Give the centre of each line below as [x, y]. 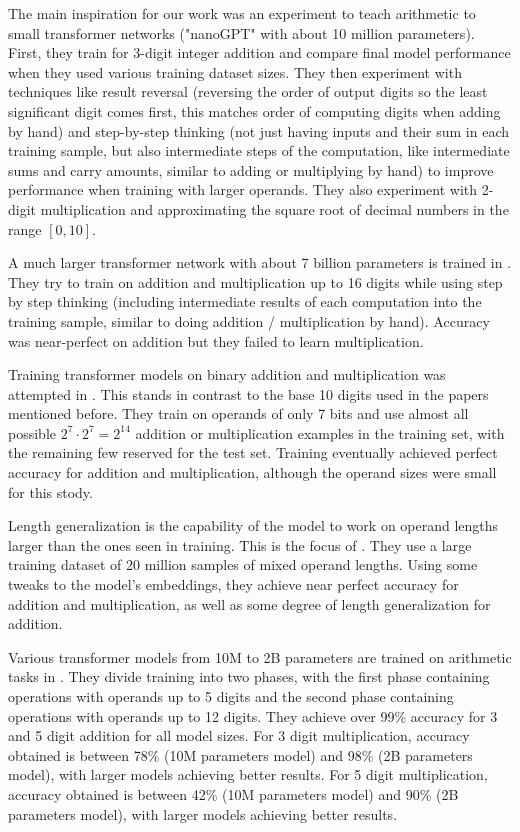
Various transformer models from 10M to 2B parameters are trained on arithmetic [260, 656]
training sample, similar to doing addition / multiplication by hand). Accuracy [249, 320]
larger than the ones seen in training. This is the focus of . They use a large [240, 544]
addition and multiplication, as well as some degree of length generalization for [249, 603]
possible [32, 432]
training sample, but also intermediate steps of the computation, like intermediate [259, 150]
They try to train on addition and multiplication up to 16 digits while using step [255, 281]
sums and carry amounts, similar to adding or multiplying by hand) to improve [251, 169]
